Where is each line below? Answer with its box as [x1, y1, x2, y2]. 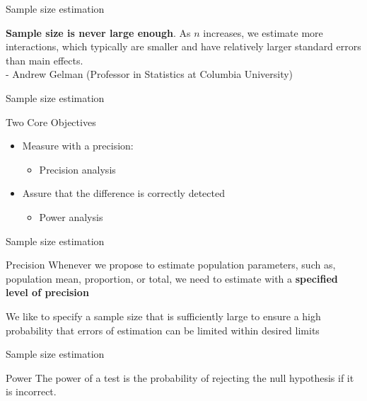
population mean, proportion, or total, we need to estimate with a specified [6, 271, 338, 286]
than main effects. [6, 52, 83, 67]
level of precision [6, 285, 89, 300]
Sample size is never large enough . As [6, 25, 191, 40]
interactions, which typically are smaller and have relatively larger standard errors [6, 39, 361, 54]
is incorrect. [6, 384, 57, 399]
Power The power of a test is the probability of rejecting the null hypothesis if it [6, 370, 354, 385]
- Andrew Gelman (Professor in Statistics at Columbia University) [6, 67, 293, 81]
